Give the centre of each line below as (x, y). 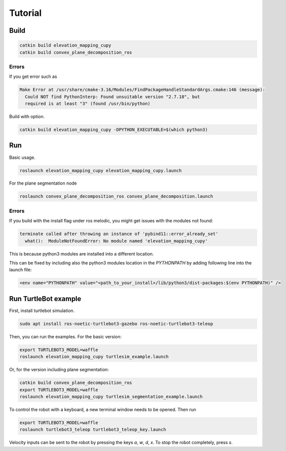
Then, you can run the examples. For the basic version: (65, 336)
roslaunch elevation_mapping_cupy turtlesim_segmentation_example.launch (111, 396)
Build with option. (27, 117)
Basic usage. (22, 157)
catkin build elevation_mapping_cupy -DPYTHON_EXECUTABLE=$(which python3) (114, 130)
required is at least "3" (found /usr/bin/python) (88, 104)
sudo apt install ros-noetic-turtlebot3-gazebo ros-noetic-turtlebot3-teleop (116, 323)
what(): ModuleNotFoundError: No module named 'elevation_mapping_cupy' (116, 241)
